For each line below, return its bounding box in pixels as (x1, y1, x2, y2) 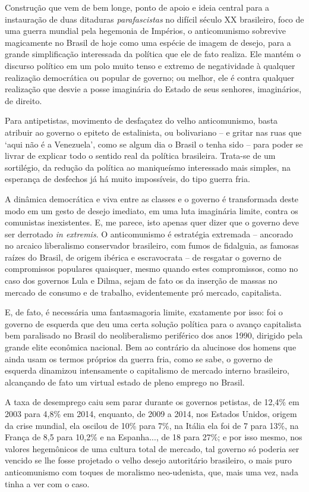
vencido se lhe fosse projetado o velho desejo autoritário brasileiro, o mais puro (5, 454, 292, 466)
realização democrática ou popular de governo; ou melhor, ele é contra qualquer (5, 71, 295, 83)
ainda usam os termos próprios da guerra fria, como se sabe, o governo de (5, 352, 273, 365)
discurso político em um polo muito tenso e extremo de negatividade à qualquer (5, 59, 295, 71)
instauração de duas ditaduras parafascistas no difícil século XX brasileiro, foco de (5, 12, 304, 25)
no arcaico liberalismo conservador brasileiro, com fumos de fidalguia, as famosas (5, 239, 299, 252)
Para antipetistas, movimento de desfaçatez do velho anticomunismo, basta (5, 114, 278, 127)
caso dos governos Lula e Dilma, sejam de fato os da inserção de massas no (5, 274, 278, 287)
